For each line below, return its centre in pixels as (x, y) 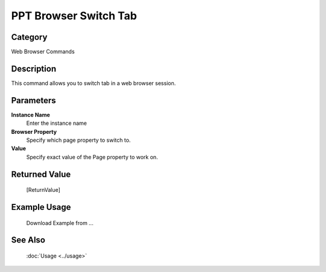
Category (29, 37)
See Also (28, 240)
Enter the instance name (56, 123)
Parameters (34, 100)
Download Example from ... (60, 223)
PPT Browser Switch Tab (74, 16)
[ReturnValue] (43, 190)
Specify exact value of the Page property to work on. (92, 157)
